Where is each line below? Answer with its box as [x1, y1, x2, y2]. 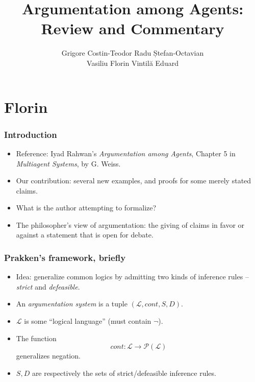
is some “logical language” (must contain [24, 316, 151, 326]
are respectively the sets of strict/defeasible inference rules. [32, 367, 216, 378]
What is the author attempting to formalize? [16, 202, 157, 213]
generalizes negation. [16, 350, 81, 361]
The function [16, 332, 57, 343]
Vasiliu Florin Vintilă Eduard [87, 57, 178, 68]
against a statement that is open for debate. [16, 229, 154, 240]
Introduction [4, 128, 57, 140]
